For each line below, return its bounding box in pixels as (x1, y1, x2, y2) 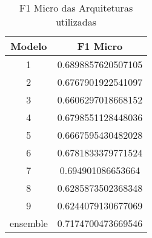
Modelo (10, 39, 47, 53)
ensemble (10, 216, 48, 230)
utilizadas (56, 15, 96, 29)
